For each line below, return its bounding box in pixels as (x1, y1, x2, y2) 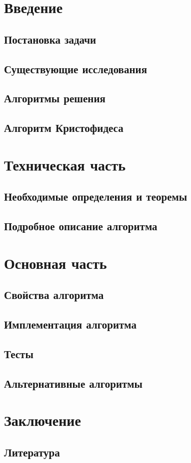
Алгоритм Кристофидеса (4, 120, 123, 135)
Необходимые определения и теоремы (4, 189, 187, 204)
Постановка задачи (4, 31, 96, 47)
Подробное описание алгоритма (4, 218, 157, 234)
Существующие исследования (4, 61, 147, 76)
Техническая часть (4, 154, 126, 175)
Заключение (4, 410, 81, 430)
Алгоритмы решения (4, 90, 105, 106)
